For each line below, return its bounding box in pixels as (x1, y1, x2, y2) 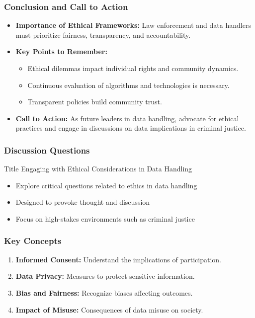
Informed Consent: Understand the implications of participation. (15, 254, 221, 264)
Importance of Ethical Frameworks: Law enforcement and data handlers (15, 20, 251, 30)
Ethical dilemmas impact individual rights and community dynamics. (27, 63, 239, 73)
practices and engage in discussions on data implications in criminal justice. (15, 123, 246, 133)
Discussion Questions (4, 144, 90, 156)
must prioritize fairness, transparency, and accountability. (15, 29, 191, 40)
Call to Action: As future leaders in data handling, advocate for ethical (15, 113, 239, 123)
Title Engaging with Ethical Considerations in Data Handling (4, 163, 192, 174)
